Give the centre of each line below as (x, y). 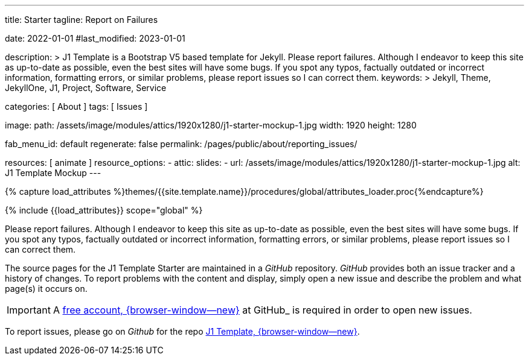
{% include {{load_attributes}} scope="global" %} (104, 210)
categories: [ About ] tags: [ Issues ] (76, 106)
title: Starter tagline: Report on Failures (82, 20)
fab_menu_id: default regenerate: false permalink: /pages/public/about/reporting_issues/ (181, 144)
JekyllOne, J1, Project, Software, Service (86, 88)
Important (29, 310)
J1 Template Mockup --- (53, 173)
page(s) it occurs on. (46, 289)
